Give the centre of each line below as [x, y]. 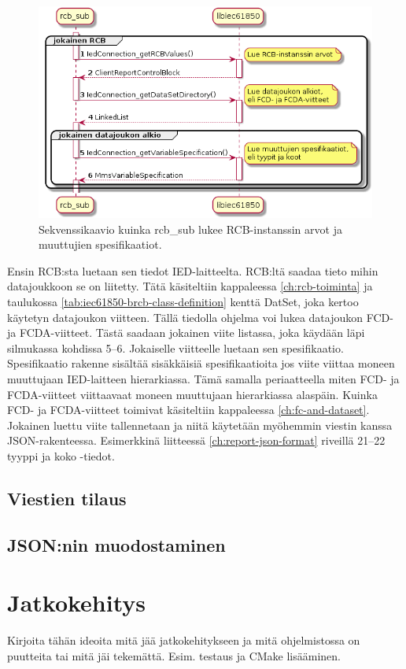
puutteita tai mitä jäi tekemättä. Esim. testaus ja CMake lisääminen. [174, 655]
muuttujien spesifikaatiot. [100, 244]
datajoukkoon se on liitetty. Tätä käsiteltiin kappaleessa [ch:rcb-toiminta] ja [190, 286]
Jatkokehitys [77, 602]
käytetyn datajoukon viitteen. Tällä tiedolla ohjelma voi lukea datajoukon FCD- [200, 317]
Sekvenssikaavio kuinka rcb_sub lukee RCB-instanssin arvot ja [190, 229]
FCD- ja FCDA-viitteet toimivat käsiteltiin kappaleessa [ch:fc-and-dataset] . [188, 410]
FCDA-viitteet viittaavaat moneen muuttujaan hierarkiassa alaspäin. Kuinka [192, 394]
